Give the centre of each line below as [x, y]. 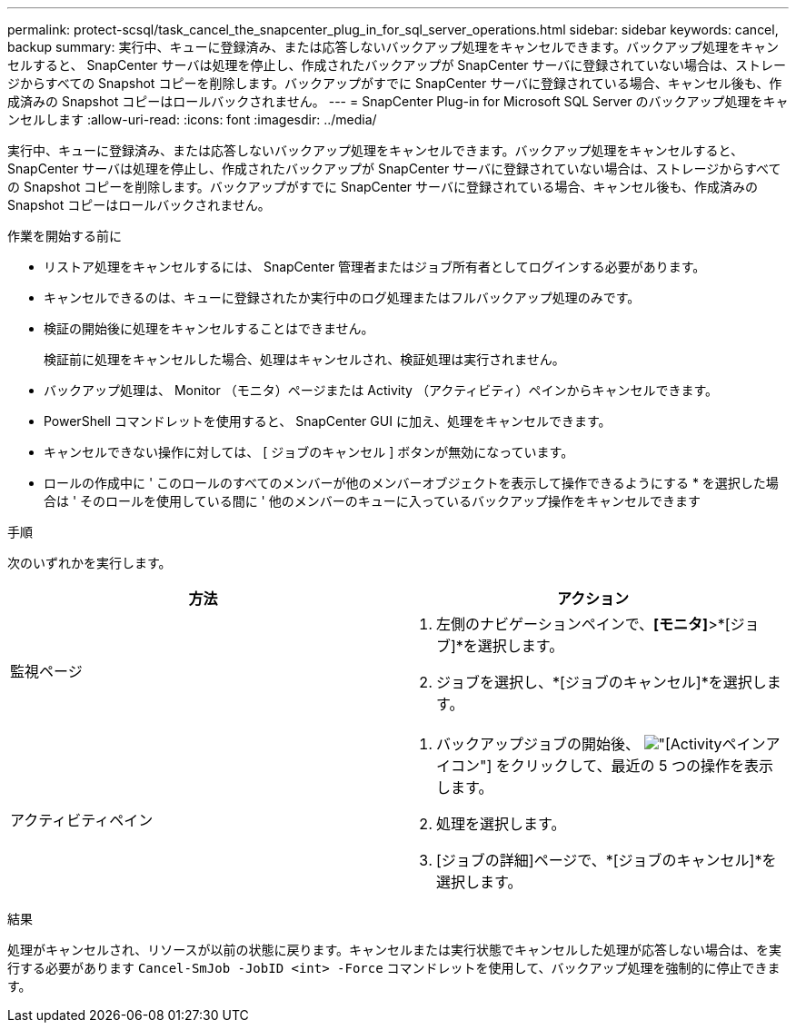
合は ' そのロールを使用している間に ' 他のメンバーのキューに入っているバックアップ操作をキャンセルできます [373, 501]
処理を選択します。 [501, 824]
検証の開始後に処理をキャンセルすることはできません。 [209, 328]
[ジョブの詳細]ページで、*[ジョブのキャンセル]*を [607, 860]
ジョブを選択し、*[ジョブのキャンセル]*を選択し [602, 682]
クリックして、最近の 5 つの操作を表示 [642, 766]
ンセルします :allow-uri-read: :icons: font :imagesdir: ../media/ [192, 119]
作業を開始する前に [65, 236]
